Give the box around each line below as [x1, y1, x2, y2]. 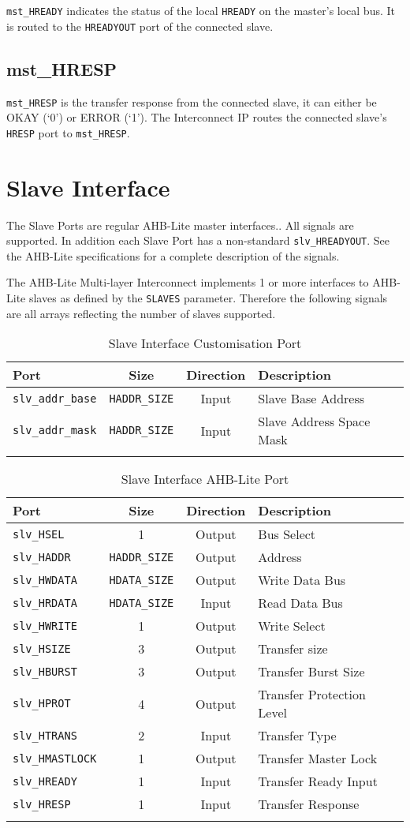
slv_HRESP [13, 797, 71, 811]
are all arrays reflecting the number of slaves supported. [6, 305, 276, 321]
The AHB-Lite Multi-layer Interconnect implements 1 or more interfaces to [6, 274, 369, 290]
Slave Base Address [258, 389, 365, 408]
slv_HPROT [13, 697, 71, 710]
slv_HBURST [13, 665, 77, 678]
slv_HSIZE [13, 642, 71, 655]
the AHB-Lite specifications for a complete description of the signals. [6, 247, 340, 264]
